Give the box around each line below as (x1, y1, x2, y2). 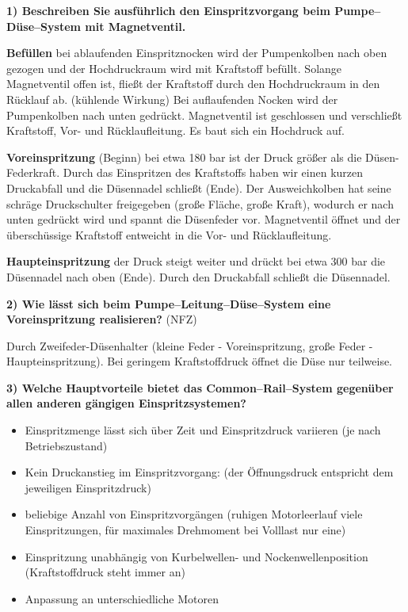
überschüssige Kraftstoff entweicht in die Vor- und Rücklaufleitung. (6, 226, 332, 243)
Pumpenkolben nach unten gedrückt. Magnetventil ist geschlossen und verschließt (6, 106, 402, 123)
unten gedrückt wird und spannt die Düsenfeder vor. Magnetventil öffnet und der (6, 211, 401, 228)
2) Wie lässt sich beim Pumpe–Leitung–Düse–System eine (6, 295, 331, 312)
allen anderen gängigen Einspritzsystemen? (6, 395, 246, 411)
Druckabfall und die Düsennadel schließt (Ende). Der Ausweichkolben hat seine (6, 179, 391, 196)
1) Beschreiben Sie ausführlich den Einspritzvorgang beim (6, 2, 330, 18)
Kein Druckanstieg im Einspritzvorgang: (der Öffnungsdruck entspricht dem (25, 464, 394, 480)
